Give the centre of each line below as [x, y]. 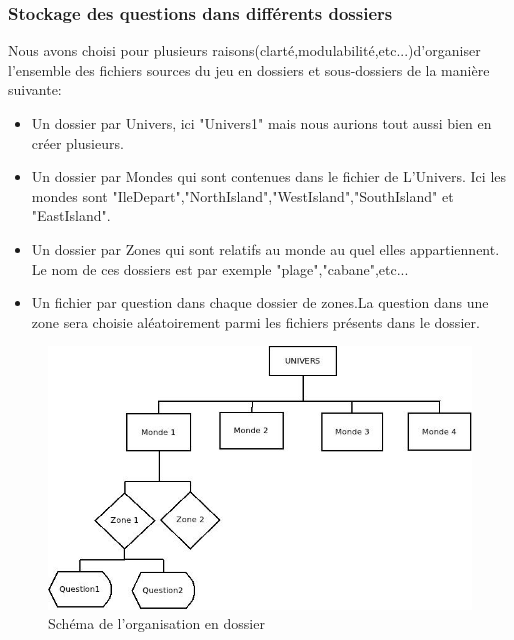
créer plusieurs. [77, 142]
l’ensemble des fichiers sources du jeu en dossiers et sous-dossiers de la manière [249, 69]
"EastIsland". [71, 215]
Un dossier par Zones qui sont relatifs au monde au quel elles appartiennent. [265, 248]
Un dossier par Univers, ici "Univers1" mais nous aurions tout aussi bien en [261, 123]
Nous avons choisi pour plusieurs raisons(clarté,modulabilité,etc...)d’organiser [244, 50]
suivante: [35, 89]
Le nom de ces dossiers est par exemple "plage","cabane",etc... [220, 268]
